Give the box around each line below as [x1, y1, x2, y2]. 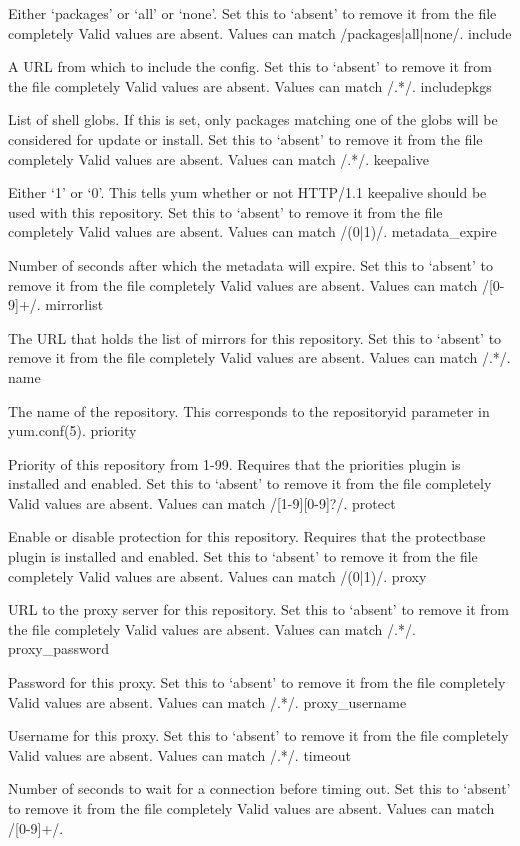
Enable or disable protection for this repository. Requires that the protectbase [8, 526, 486, 547]
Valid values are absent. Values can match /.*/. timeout [8, 744, 351, 765]
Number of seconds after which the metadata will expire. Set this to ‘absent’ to [8, 254, 493, 275]
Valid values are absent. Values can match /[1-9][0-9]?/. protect [8, 492, 396, 513]
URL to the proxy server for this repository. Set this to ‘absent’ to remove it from [8, 599, 509, 620]
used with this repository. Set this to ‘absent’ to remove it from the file [8, 201, 443, 222]
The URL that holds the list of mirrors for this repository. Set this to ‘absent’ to [8, 327, 502, 348]
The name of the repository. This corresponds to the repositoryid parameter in [8, 400, 490, 421]
